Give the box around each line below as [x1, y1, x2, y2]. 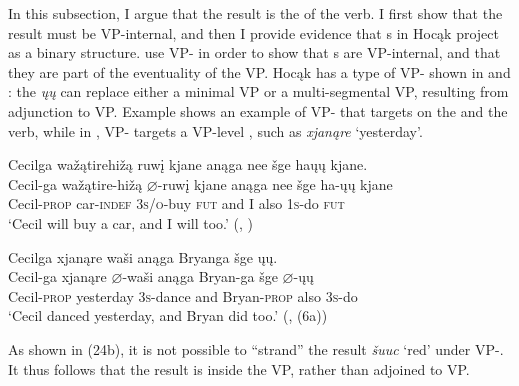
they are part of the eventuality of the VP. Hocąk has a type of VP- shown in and [8, 61, 511, 82]
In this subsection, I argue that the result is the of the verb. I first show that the [8, 3, 503, 23]
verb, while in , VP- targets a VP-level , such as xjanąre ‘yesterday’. [8, 120, 423, 141]
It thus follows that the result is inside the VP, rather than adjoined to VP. [8, 358, 470, 379]
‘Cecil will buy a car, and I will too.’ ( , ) [8, 212, 254, 233]
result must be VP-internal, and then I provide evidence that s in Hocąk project [8, 22, 499, 43]
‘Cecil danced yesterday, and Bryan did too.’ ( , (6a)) [8, 305, 328, 326]
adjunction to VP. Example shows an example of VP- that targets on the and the [8, 100, 508, 121]
